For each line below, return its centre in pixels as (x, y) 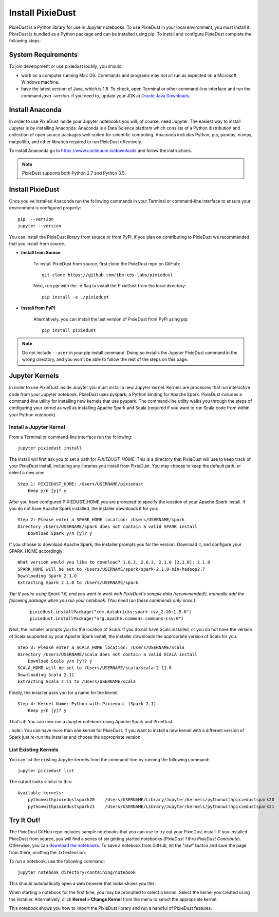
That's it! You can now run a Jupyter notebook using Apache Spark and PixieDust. (91, 721)
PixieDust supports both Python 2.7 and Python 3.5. (74, 173)
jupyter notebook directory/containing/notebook (77, 872)
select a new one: (27, 473)
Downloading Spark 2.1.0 (47, 576)
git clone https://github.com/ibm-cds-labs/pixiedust (107, 275)
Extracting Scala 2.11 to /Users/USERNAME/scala (77, 682)
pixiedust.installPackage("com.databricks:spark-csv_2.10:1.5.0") (111, 612)
